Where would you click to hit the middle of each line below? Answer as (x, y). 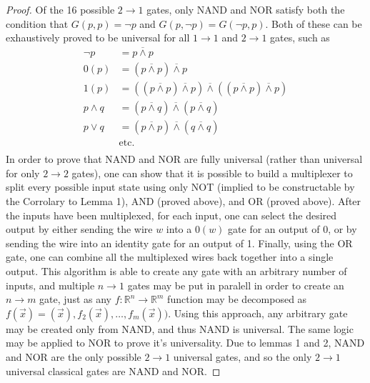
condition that (37, 23)
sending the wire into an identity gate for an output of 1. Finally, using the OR (179, 243)
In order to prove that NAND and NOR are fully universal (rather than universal (184, 159)
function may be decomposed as (237, 299)
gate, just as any (75, 299)
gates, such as (300, 38)
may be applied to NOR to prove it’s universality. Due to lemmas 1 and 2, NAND (185, 343)
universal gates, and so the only (242, 356)
